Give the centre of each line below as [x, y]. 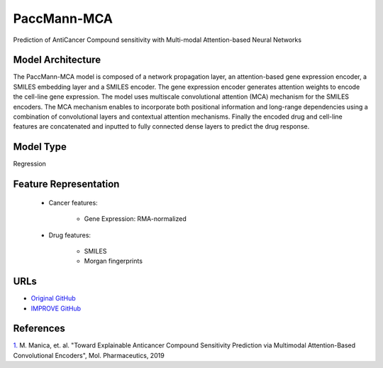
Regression [29, 164]
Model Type [40, 147]
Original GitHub [53, 298]
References [39, 329]
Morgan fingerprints [113, 261]
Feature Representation [66, 184]
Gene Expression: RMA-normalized [135, 219]
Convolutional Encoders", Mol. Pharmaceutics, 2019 [89, 355]
